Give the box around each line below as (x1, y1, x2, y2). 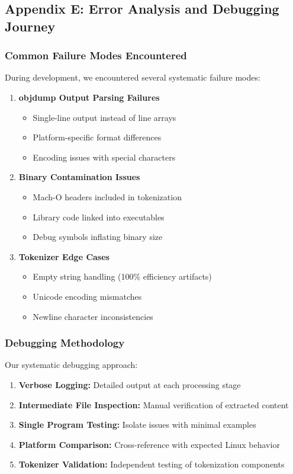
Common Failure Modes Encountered (5, 48, 187, 63)
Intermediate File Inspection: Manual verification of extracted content (18, 398, 289, 411)
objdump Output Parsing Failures (18, 91, 160, 103)
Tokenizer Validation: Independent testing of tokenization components (18, 458, 285, 470)
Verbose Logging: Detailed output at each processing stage (18, 378, 241, 390)
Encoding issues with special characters (33, 150, 176, 163)
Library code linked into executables (33, 210, 165, 223)
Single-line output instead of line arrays (33, 111, 176, 123)
